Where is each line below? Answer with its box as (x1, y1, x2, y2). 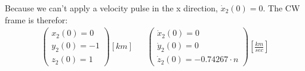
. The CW (263, 2, 300, 14)
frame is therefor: (5, 13, 68, 26)
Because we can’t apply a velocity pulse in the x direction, (5, 2, 218, 14)
